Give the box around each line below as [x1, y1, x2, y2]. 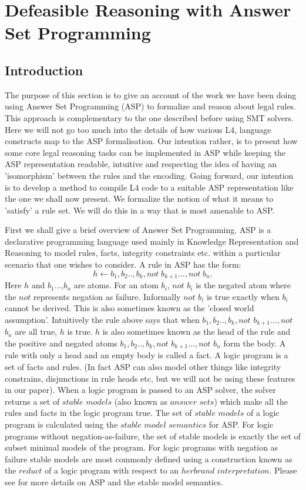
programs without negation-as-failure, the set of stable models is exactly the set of [5, 429, 301, 442]
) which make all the [214, 395, 288, 407]
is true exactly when [206, 290, 280, 302]
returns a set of [5, 395, 60, 407]
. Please [269, 464, 297, 476]
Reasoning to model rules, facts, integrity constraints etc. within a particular [5, 246, 281, 259]
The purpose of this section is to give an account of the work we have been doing [5, 88, 297, 101]
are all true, [15, 325, 57, 338]
